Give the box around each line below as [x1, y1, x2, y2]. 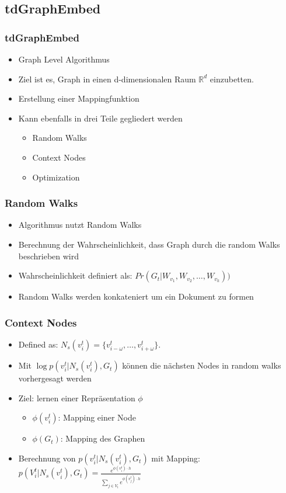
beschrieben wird [18, 249, 79, 262]
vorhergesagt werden [18, 372, 92, 384]
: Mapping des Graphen [60, 432, 145, 445]
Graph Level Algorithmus [18, 53, 110, 65]
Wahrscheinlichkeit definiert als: [18, 269, 132, 282]
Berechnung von [18, 452, 76, 464]
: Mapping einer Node [58, 411, 136, 423]
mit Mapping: [151, 452, 200, 464]
